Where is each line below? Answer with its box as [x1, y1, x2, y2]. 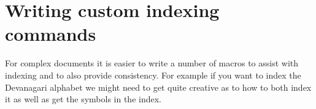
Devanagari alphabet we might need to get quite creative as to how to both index [5, 80, 312, 93]
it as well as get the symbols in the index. [5, 93, 161, 105]
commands [5, 21, 96, 46]
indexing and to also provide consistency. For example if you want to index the [5, 68, 301, 81]
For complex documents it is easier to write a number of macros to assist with [5, 57, 299, 69]
